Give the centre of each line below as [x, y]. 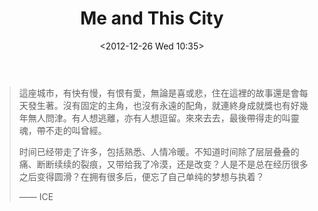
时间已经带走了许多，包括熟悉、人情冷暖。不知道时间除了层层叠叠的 [159, 151]
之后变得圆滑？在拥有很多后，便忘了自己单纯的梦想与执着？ [141, 176]
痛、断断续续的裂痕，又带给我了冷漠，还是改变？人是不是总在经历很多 [163, 164]
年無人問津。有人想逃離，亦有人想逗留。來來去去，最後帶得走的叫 [154, 118]
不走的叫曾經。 [76, 130]
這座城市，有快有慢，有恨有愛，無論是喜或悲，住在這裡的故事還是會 [159, 93]
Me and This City [152, 18]
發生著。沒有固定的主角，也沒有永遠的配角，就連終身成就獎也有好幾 [168, 105]
